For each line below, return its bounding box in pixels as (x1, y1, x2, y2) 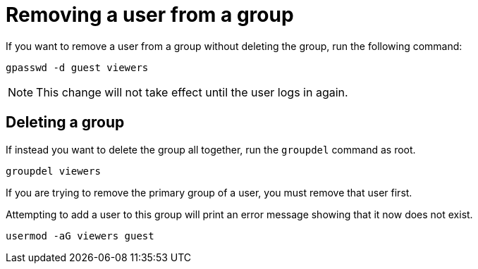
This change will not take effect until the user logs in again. (36, 85, 348, 99)
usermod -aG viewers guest (6, 230, 154, 242)
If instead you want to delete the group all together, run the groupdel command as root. (6, 143, 416, 156)
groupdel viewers (6, 165, 101, 177)
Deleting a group (6, 113, 125, 132)
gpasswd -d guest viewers (6, 61, 149, 73)
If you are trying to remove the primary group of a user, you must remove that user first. (6, 186, 412, 199)
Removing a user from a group (6, 3, 294, 27)
